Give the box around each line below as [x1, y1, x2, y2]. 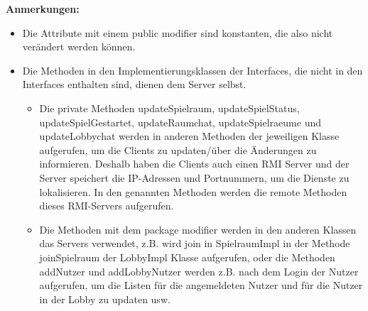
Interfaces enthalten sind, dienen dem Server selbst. [22, 77, 247, 92]
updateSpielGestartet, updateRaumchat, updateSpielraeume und [39, 114, 322, 129]
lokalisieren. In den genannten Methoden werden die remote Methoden [39, 184, 347, 199]
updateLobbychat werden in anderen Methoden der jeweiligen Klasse [39, 129, 340, 143]
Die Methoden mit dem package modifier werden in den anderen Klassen [39, 222, 357, 236]
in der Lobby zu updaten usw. [39, 291, 171, 306]
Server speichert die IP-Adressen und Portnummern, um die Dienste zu [39, 170, 350, 185]
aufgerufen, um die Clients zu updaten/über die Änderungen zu [39, 142, 317, 157]
